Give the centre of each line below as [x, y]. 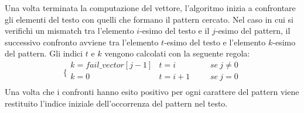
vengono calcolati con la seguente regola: [177, 53]
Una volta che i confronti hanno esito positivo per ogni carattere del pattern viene [152, 92]
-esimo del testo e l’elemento [215, 42]
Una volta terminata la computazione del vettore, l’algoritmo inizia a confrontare [150, 8]
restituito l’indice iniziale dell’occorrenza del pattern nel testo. [116, 103]
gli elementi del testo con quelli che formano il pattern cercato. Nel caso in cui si [149, 19]
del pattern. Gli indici [44, 53]
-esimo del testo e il [175, 31]
